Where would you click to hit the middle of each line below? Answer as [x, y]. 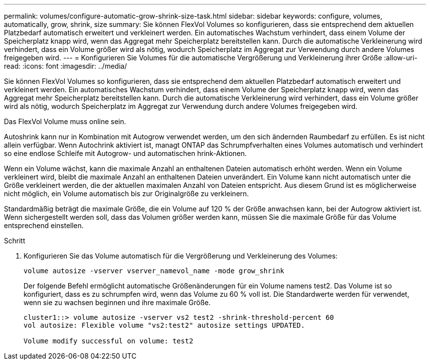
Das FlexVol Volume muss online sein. [65, 121]
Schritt [15, 241]
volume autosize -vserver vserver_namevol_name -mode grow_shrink [154, 271]
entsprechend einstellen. [44, 225]
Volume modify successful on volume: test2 [108, 341]
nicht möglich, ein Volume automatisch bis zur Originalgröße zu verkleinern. [126, 194]
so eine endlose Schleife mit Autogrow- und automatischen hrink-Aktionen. [125, 153]
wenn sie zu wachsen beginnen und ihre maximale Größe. [117, 302]
